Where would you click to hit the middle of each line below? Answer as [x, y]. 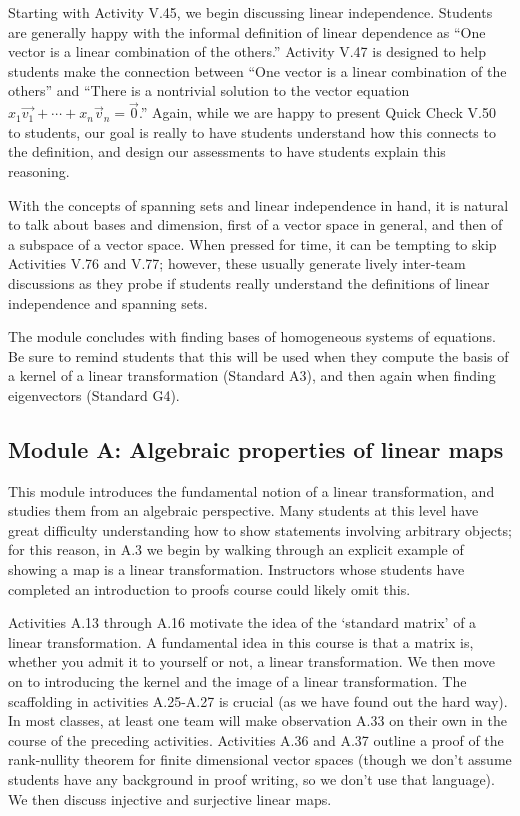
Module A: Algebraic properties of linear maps [256, 448]
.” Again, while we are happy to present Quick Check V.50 [317, 112]
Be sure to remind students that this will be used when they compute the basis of [258, 355]
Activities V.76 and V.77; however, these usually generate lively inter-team [237, 263]
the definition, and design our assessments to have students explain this [227, 151]
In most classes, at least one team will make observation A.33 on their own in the [258, 720]
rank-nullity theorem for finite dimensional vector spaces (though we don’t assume [260, 759]
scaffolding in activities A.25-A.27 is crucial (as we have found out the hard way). [258, 700]
